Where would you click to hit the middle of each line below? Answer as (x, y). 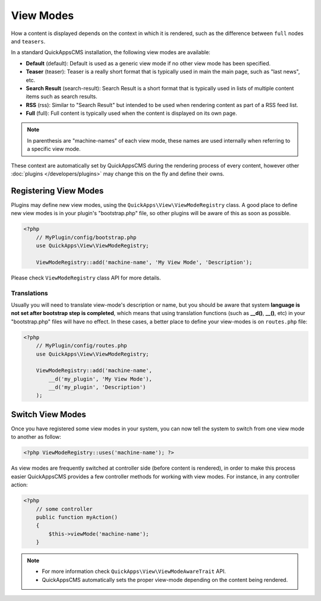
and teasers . (28, 41)
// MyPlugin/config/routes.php (81, 346)
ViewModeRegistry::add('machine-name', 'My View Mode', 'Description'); (144, 262)
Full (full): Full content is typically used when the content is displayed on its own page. (131, 114)
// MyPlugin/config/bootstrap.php (86, 237)
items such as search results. (62, 97)
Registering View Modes (57, 191)
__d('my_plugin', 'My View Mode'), (100, 379)
